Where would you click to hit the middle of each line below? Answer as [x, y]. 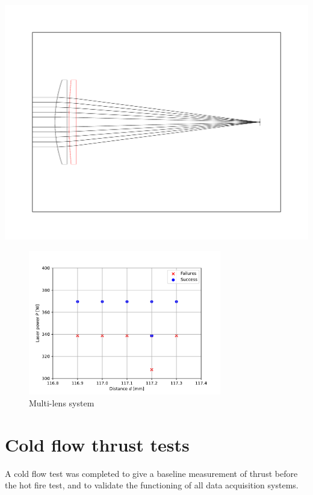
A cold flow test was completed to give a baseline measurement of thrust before [151, 473]
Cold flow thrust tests [97, 444]
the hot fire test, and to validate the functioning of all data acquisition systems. [152, 485]
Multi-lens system [62, 403]
